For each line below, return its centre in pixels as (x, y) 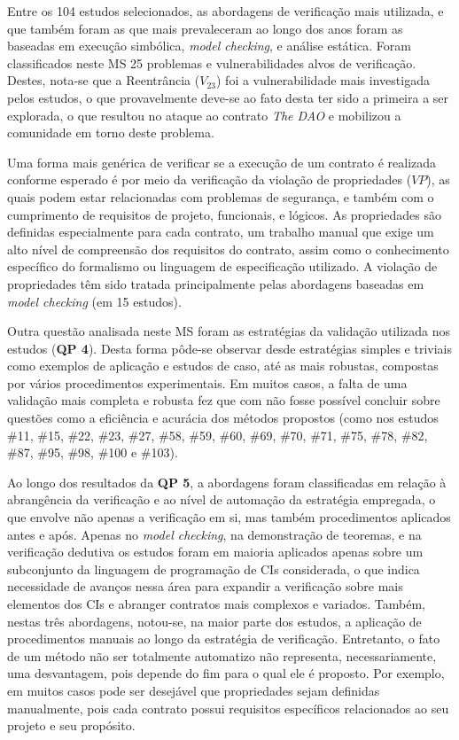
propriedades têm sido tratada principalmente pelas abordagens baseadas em (216, 283)
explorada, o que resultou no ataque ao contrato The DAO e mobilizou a (204, 115)
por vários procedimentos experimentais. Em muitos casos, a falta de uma (207, 382)
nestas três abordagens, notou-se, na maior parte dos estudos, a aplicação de (214, 621)
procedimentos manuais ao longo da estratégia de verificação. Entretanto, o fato (224, 639)
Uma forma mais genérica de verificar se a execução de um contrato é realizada (222, 162)
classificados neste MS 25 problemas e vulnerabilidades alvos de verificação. (212, 62)
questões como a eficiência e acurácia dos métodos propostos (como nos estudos (223, 418)
